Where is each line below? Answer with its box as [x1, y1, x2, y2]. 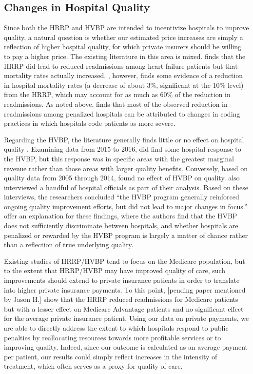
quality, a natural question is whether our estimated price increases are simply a [4, 32, 243, 42]
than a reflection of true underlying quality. [4, 239, 134, 250]
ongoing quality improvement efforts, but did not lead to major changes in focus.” [4, 201, 248, 211]
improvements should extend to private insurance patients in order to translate [4, 275, 240, 285]
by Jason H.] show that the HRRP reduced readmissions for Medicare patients [4, 294, 238, 304]
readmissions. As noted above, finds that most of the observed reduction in [4, 98, 228, 109]
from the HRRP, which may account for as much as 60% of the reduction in [4, 89, 231, 99]
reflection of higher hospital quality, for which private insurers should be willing [4, 41, 242, 52]
